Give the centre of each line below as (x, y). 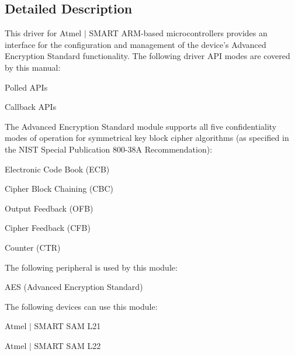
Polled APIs (26, 87)
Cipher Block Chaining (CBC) (59, 189)
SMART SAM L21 (67, 326)
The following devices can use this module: (81, 306)
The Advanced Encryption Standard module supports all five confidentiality (141, 126)
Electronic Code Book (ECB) (57, 169)
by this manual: (33, 67)
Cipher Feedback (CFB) (48, 228)
